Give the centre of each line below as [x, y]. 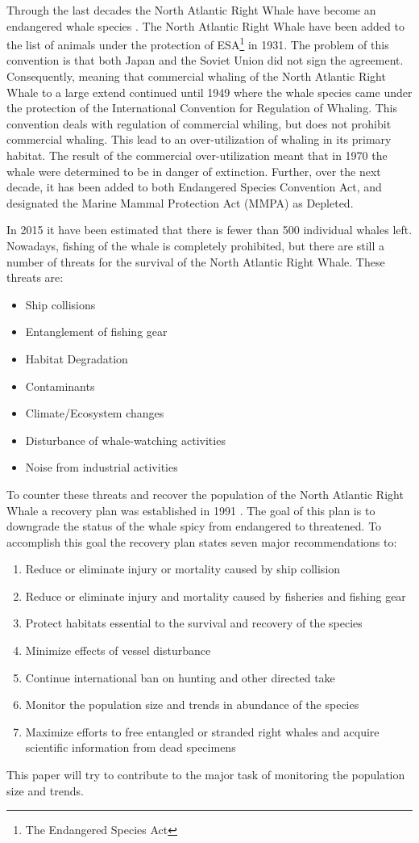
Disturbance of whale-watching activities [125, 440]
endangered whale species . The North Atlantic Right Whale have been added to [205, 25]
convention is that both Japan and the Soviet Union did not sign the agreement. [205, 60]
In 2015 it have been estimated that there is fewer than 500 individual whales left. [209, 230]
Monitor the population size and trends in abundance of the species [192, 705]
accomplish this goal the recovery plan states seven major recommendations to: [202, 541]
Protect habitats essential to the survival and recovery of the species [194, 623]
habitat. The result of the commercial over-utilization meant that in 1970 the [197, 155]
